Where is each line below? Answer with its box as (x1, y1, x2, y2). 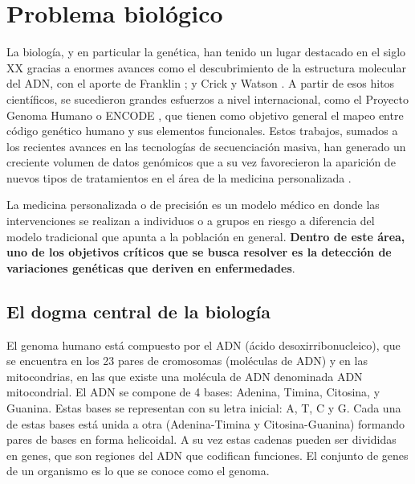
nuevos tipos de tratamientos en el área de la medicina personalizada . (6, 169, 352, 186)
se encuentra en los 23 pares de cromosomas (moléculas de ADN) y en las (6, 352, 368, 369)
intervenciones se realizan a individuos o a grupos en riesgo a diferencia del (6, 212, 375, 229)
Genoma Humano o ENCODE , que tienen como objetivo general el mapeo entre (6, 106, 404, 123)
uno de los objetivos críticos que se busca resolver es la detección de (6, 244, 392, 260)
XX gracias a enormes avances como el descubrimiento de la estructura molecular (6, 59, 406, 76)
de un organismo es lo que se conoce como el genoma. (6, 462, 270, 479)
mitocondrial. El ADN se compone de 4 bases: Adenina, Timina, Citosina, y (6, 384, 380, 400)
